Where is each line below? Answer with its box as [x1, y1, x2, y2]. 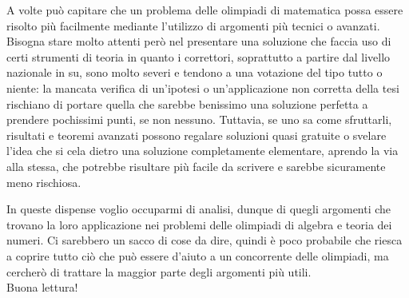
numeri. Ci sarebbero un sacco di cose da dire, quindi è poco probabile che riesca [6, 232, 403, 248]
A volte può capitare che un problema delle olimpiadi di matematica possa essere [6, 2, 403, 18]
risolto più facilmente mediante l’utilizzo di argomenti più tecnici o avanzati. [6, 17, 380, 34]
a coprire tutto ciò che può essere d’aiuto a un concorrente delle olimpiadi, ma [6, 247, 389, 264]
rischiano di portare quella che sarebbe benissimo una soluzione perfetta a [6, 95, 368, 112]
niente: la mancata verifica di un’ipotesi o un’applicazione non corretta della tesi [6, 79, 399, 96]
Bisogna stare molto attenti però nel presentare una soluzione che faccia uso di [6, 33, 391, 50]
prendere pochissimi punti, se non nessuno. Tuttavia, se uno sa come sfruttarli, [6, 111, 392, 128]
